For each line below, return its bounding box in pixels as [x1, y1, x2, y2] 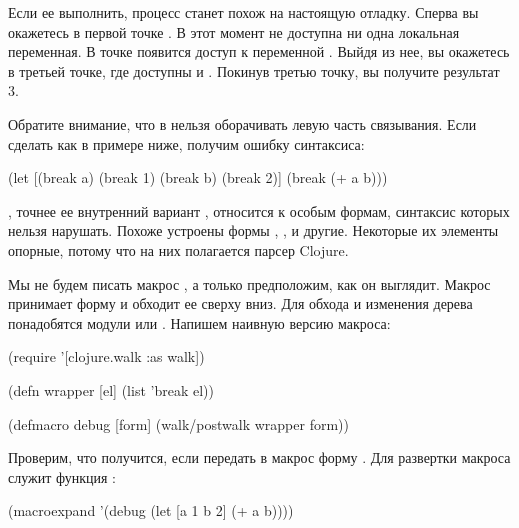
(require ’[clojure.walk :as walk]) [8, 346, 205, 367]
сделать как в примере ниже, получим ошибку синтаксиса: [8, 133, 365, 154]
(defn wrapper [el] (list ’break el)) [8, 379, 214, 400]
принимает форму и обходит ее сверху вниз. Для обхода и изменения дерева [8, 293, 473, 314]
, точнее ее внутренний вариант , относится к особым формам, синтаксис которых [8, 200, 510, 221]
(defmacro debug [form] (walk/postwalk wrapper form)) [8, 413, 349, 434]
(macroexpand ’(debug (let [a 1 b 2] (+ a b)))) [8, 500, 294, 521]
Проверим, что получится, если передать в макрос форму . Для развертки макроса [8, 447, 511, 468]
